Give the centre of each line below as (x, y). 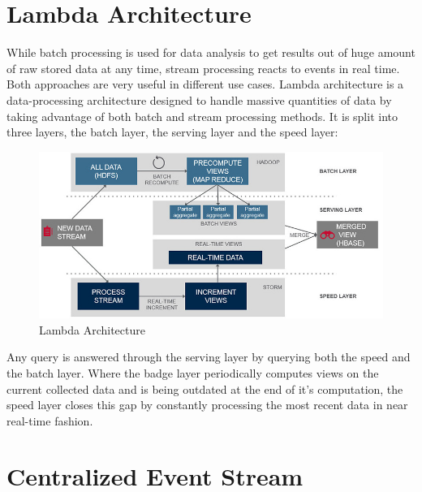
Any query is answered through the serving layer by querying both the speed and (209, 357)
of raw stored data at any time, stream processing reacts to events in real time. (203, 68)
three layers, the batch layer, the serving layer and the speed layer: (172, 132)
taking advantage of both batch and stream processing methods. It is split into (202, 116)
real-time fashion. (50, 420)
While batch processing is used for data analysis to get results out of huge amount (211, 52)
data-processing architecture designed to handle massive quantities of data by (199, 99)
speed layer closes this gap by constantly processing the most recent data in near (207, 405)
